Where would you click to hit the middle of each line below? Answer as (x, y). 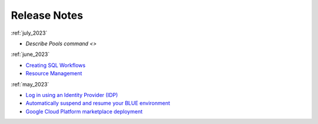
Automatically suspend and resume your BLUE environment (98, 103)
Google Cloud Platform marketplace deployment (84, 111)
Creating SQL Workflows (55, 65)
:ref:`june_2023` (30, 54)
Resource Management (54, 73)
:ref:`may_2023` (30, 84)
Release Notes (47, 15)
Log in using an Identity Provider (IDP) (72, 95)
